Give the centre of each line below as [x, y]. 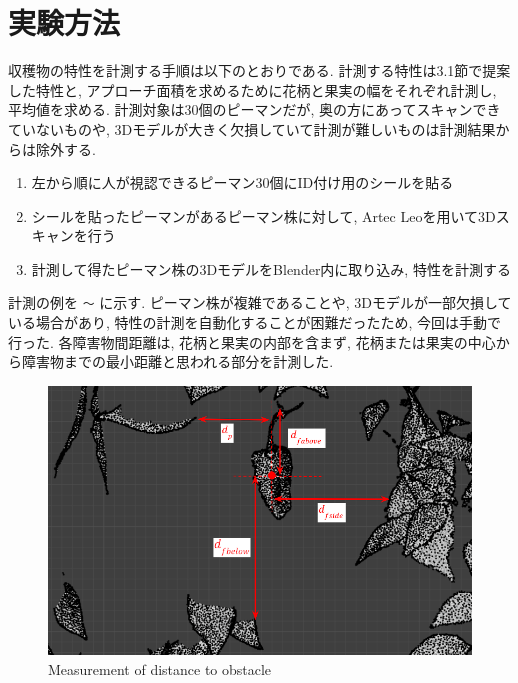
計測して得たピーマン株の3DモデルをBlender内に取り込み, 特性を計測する [271, 268]
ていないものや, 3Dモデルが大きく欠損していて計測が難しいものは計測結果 [252, 128]
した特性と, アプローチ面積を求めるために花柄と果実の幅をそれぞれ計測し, [252, 89]
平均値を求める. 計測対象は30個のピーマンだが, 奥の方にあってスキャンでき [254, 109]
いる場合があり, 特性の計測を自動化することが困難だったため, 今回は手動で [255, 322]
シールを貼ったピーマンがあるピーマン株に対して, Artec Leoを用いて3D [263, 215]
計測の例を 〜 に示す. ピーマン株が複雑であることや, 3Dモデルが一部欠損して [260, 302]
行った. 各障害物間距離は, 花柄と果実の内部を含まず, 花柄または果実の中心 [252, 341]
